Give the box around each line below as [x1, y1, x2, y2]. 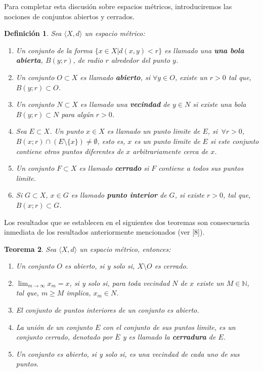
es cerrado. [154, 261, 188, 271]
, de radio [73, 55, 103, 65]
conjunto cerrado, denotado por [16, 331, 113, 342]
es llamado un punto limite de [107, 126, 200, 136]
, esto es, [97, 135, 125, 146]
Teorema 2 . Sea [4, 243, 57, 254]
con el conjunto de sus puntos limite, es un [103, 321, 236, 332]
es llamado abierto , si [80, 71, 150, 82]
